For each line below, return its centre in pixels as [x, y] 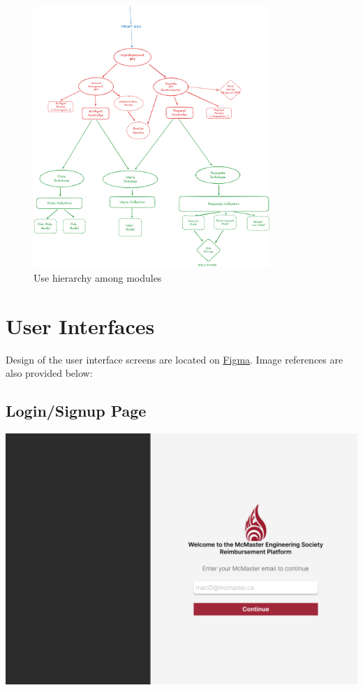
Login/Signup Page [76, 411]
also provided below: [49, 373]
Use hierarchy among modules [98, 278]
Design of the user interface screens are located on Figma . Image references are [175, 359]
